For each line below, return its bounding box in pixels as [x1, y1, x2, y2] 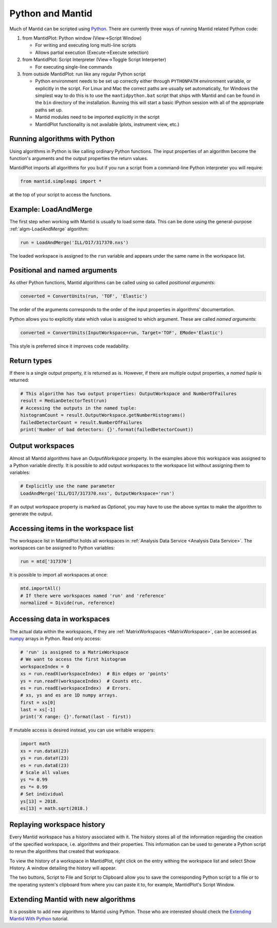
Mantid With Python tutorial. [9, 916, 69, 922]
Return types [9, 356, 52, 365]
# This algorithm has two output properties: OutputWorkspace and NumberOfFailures [20, 391, 237, 397]
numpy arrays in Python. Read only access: [9, 635, 101, 642]
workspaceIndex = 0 [20, 664, 69, 669]
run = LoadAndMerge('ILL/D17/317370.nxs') [20, 239, 129, 245]
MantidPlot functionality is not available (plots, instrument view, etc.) [35, 121, 180, 127]
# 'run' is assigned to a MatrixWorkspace [20, 649, 129, 655]
